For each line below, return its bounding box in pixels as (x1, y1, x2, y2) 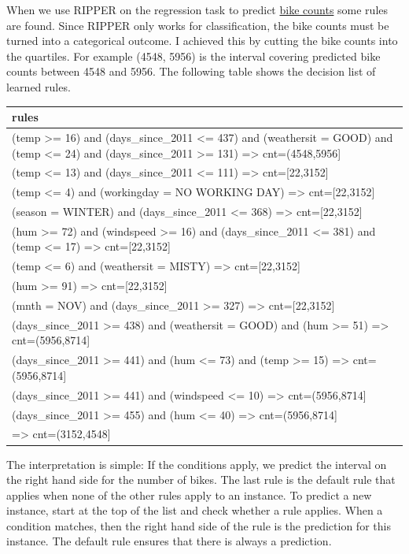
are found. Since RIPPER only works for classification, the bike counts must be (6, 17, 389, 33)
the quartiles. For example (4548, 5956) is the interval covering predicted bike (6, 47, 381, 64)
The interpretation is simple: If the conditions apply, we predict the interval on (6, 455, 387, 472)
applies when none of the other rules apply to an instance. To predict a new (6, 486, 372, 503)
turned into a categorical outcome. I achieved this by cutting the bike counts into (6, 32, 398, 49)
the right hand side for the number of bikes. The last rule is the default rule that (6, 471, 396, 488)
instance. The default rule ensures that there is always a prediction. (6, 533, 332, 549)
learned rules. (6, 78, 71, 95)
